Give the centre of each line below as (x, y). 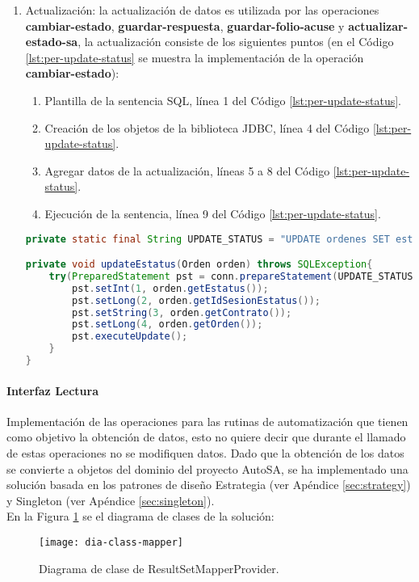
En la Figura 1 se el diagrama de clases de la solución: (140, 516)
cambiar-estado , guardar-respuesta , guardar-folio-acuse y (185, 25)
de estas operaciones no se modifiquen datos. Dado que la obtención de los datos (205, 452)
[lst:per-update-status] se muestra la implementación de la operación (195, 57)
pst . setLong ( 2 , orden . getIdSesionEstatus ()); (196, 300)
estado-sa (52, 42)
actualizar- (378, 25)
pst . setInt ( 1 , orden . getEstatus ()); (170, 288)
